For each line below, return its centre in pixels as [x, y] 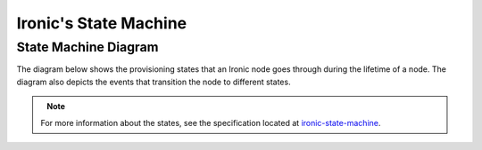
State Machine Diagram [87, 47]
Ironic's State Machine [102, 23]
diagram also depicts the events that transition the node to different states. [154, 82]
